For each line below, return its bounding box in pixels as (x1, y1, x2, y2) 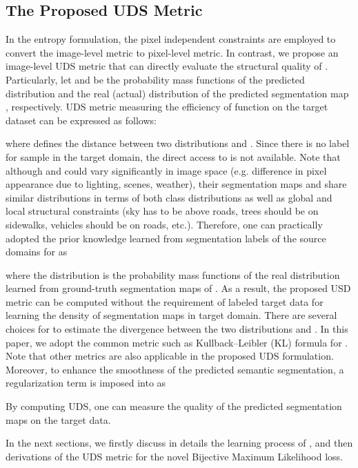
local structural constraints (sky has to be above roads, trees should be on (6, 204, 319, 218)
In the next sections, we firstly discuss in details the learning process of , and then (6, 436, 353, 450)
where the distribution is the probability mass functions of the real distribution (6, 267, 340, 282)
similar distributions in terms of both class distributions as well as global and (6, 190, 332, 204)
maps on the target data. (6, 412, 111, 427)
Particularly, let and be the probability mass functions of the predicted (6, 72, 305, 86)
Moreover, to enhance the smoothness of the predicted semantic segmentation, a (6, 362, 344, 376)
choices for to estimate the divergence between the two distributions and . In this (6, 322, 348, 336)
